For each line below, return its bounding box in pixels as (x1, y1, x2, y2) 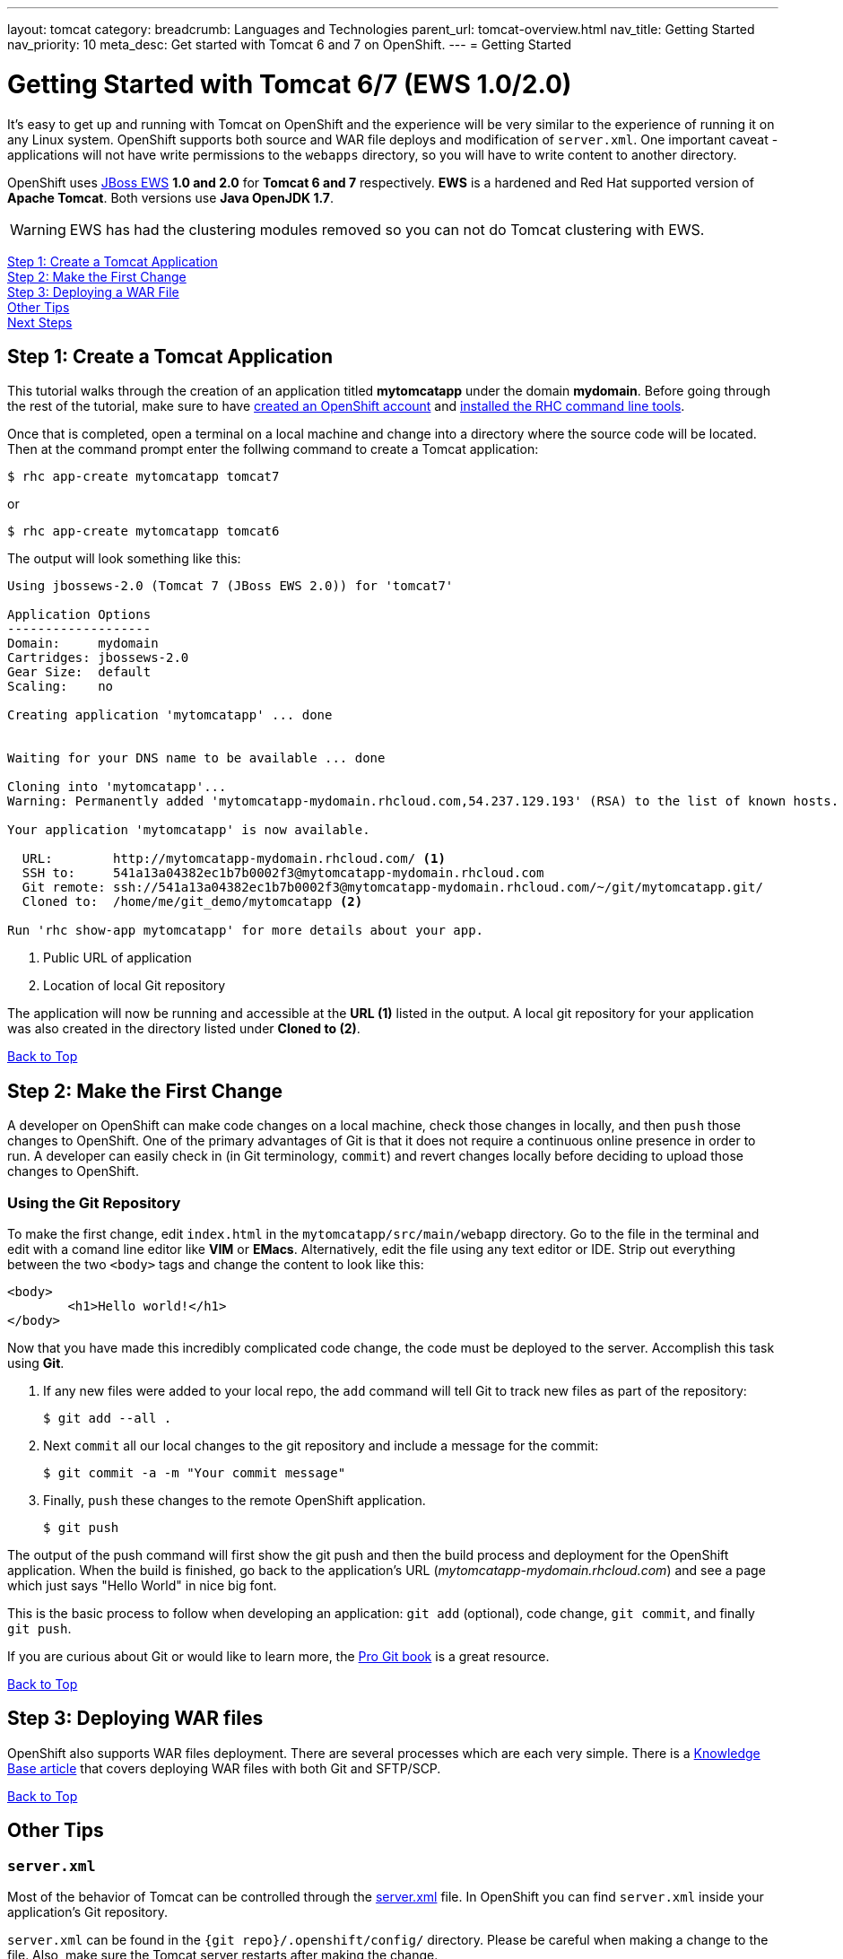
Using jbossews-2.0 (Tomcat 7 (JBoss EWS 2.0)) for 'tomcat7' (7, 579, 454, 594)
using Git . (7, 1354, 65, 1371)
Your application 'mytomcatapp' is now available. (7, 823, 370, 838)
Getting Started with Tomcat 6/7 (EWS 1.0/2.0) (7, 68, 572, 100)
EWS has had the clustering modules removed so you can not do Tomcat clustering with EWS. (69, 220, 705, 239)
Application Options (7, 607, 152, 623)
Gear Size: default (7, 665, 152, 680)
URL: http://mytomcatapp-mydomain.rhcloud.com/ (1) (22, 851, 446, 866)
